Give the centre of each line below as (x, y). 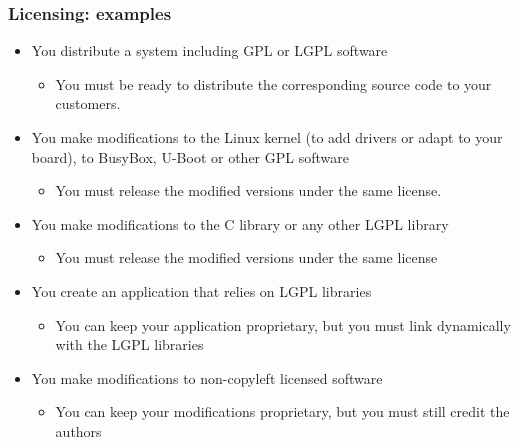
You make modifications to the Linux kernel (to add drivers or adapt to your (267, 137)
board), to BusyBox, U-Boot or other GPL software (190, 156)
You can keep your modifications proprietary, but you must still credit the (282, 411)
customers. (88, 103)
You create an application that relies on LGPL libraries (201, 290)
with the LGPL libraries (129, 344)
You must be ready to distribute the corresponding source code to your (273, 83)
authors (78, 430)
